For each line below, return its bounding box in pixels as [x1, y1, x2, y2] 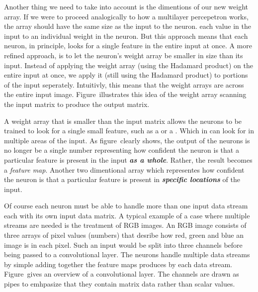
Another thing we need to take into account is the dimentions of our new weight [4, 1, 248, 11]
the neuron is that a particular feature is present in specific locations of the [4, 174, 240, 185]
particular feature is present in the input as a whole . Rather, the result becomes [4, 154, 253, 165]
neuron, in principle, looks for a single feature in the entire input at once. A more [4, 40, 252, 51]
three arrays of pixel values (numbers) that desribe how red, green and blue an [4, 230, 244, 240]
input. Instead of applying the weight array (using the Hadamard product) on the [4, 60, 253, 70]
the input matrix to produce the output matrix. [4, 98, 150, 109]
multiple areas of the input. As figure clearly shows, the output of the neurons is [4, 135, 250, 145]
